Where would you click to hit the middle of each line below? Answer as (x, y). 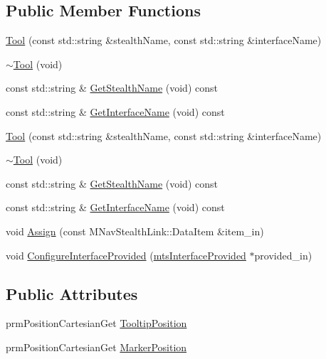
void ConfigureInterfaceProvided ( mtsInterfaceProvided (126, 255)
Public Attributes (72, 293)
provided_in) (283, 255)
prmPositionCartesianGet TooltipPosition (96, 323)
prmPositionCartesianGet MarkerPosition (96, 347)
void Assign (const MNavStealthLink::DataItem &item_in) (135, 231)
